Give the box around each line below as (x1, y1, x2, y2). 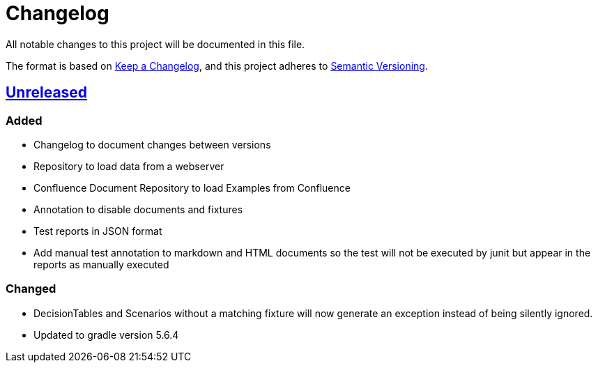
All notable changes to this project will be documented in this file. (6, 38, 305, 50)
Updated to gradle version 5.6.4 (33, 328, 179, 341)
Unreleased (6, 84, 88, 102)
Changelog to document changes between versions (33, 138, 271, 151)
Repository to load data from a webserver (33, 160, 224, 172)
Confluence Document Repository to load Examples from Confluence (33, 181, 351, 194)
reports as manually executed (33, 258, 169, 270)
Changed (6, 282, 56, 296)
